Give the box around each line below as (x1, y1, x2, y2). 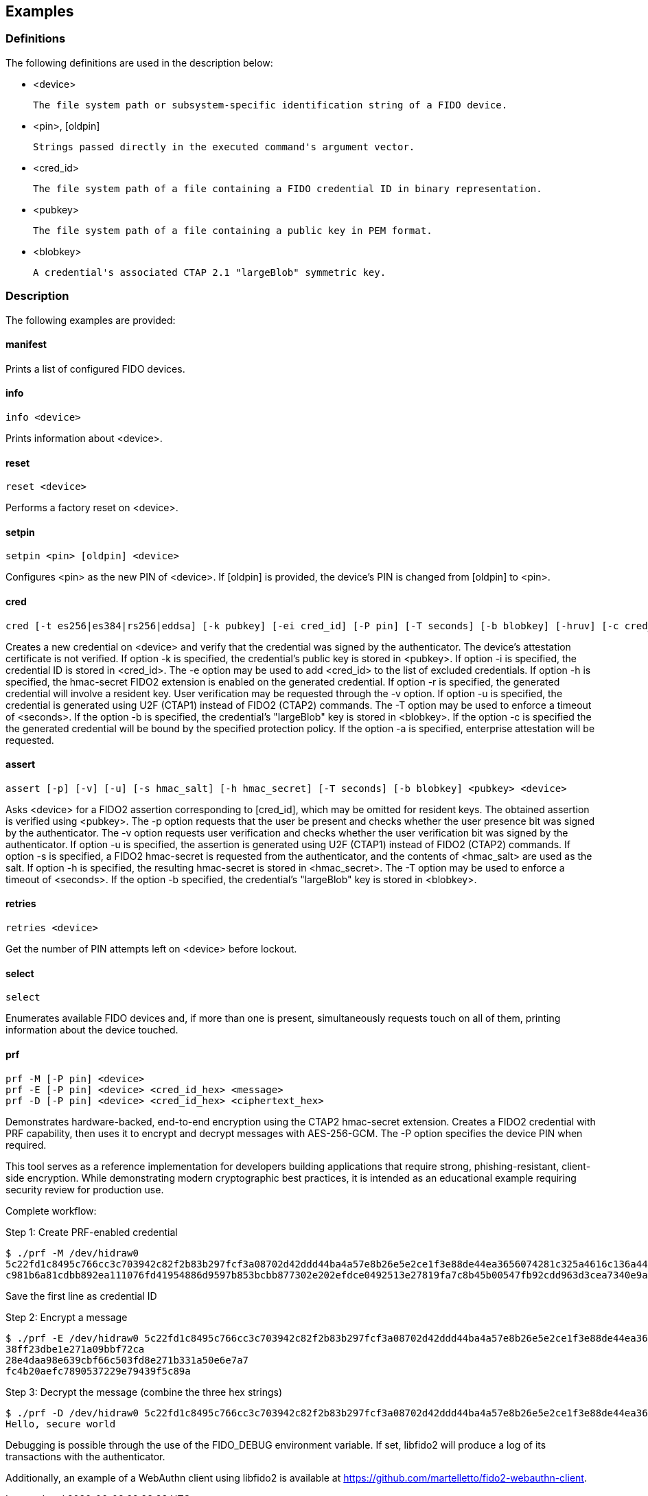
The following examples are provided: (5, 314, 176, 326)
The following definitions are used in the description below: (5, 56, 273, 69)
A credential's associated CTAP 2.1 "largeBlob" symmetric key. (33, 266, 386, 278)
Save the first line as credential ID (5, 1289, 157, 1302)
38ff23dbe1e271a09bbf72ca (5, 1343, 145, 1355)
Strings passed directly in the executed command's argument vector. (33, 141, 415, 152)
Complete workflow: (5, 1204, 97, 1217)
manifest (5, 338, 47, 351)
